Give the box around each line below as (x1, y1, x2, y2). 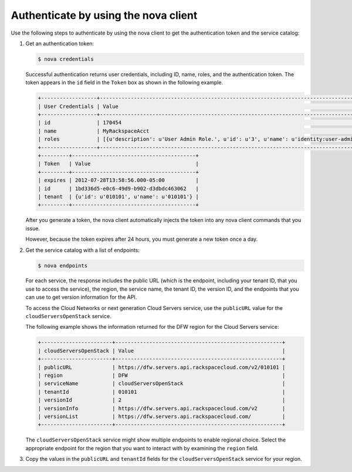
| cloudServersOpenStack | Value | (38, 347, 286, 354)
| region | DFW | (38, 372, 286, 379)
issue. (25, 225, 40, 232)
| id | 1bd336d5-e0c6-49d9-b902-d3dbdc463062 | (38, 185, 199, 192)
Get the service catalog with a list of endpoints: (25, 247, 140, 254)
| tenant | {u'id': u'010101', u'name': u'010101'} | (38, 193, 199, 200)
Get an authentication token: (25, 40, 94, 47)
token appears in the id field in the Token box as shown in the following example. (25, 79, 223, 86)
